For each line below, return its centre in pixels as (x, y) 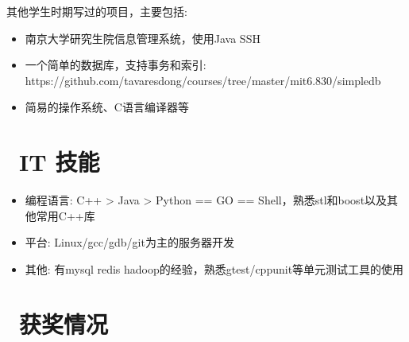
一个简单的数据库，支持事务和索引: (116, 65)
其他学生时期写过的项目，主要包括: (97, 11)
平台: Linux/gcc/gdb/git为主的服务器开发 (129, 242)
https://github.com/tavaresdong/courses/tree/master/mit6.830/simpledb (203, 80)
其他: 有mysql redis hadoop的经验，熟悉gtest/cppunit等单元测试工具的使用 (214, 268)
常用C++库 (66, 215)
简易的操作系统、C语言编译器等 (107, 107)
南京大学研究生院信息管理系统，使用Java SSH (143, 38)
